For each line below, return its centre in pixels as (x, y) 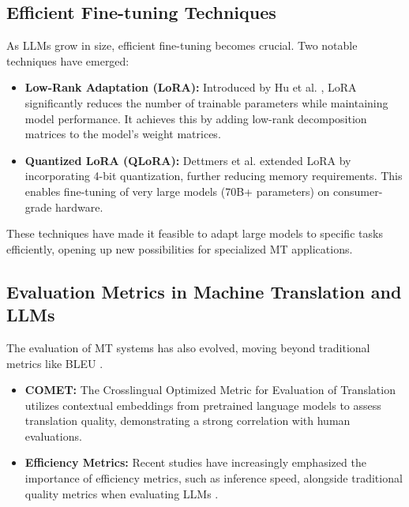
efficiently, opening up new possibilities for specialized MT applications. (180, 248)
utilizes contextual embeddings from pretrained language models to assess (203, 405)
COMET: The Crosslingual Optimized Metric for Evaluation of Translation (210, 390)
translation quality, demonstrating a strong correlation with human (188, 421)
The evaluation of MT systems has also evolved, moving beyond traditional (188, 347)
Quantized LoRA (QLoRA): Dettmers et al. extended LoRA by (188, 160)
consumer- (358, 191)
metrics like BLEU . (55, 363)
